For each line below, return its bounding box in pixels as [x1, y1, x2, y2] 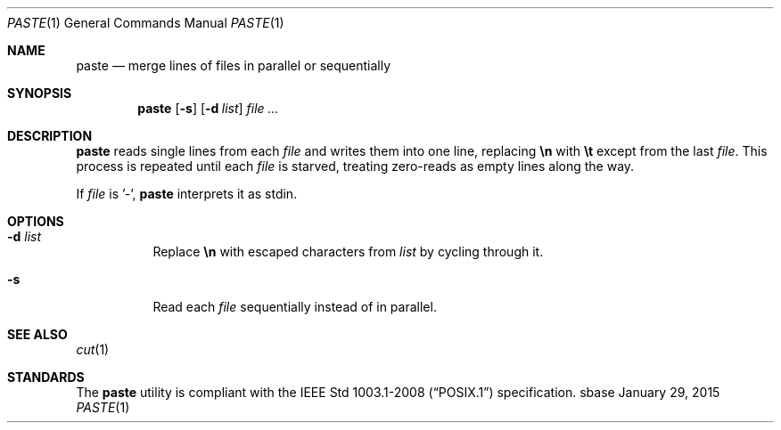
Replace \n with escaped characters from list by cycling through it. [152, 244, 544, 259]
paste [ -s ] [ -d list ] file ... [137, 101, 279, 116]
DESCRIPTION [7, 128, 93, 143]
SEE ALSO [7, 327, 68, 342]
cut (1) [76, 342, 110, 357]
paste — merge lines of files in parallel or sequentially [76, 58, 391, 73]
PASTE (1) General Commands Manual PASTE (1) [7, 15, 284, 30]
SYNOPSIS [7, 85, 72, 101]
